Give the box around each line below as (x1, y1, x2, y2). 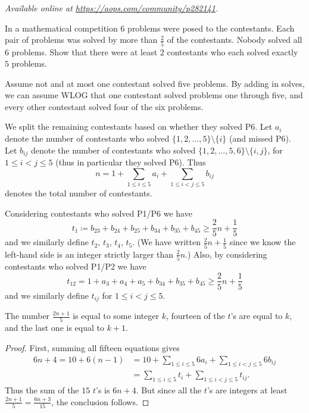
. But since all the (136, 384, 202, 396)
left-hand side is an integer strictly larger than (5, 248, 174, 260)
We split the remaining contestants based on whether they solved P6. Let (5, 120, 273, 133)
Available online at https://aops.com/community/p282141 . (5, 2, 219, 14)
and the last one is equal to (5, 321, 104, 334)
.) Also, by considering (185, 248, 267, 260)
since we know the (229, 236, 296, 248)
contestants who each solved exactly (167, 45, 298, 58)
